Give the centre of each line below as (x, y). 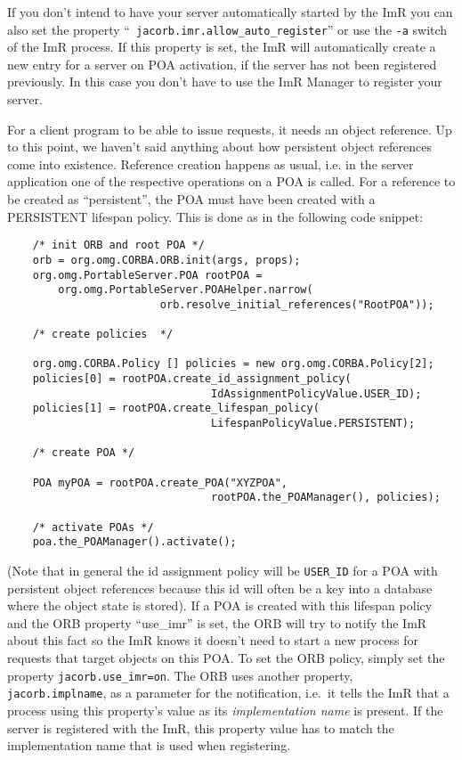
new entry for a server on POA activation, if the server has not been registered (222, 64)
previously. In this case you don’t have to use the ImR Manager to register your (225, 82)
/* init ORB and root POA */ (118, 245)
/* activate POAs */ (93, 527)
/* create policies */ (103, 335)
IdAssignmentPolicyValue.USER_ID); (316, 393)
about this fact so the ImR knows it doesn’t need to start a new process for (213, 640)
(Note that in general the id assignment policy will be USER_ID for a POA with (223, 570)
